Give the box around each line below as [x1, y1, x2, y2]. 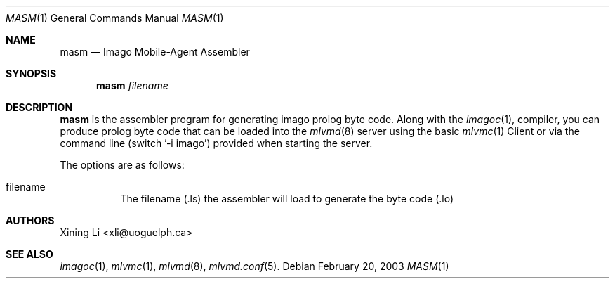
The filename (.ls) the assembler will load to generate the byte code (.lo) [120, 193, 454, 205]
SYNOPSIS [6, 67, 57, 79]
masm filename [96, 79, 168, 91]
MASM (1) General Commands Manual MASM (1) [6, 12, 224, 24]
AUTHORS [6, 214, 55, 226]
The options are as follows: [60, 159, 185, 171]
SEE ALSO [6, 248, 53, 260]
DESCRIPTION [6, 101, 73, 113]
